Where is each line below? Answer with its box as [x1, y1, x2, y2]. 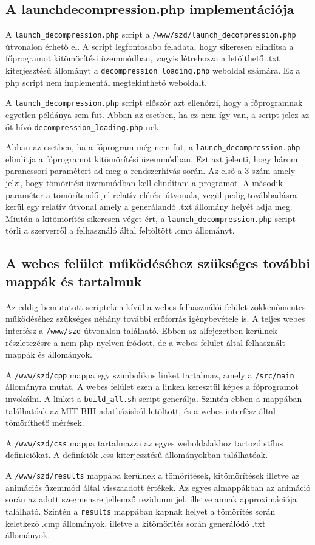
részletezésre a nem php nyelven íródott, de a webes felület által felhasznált [5, 336, 285, 349]
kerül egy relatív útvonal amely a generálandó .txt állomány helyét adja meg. [5, 200, 293, 213]
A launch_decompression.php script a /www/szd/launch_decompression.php [5, 28, 296, 41]
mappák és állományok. [5, 348, 92, 361]
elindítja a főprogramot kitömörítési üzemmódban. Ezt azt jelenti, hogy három [5, 152, 298, 165]
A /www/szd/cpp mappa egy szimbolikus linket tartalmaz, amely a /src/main [5, 368, 294, 381]
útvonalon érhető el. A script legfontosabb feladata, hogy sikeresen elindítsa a [5, 40, 294, 52]
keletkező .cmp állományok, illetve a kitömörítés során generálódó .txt [5, 516, 266, 529]
